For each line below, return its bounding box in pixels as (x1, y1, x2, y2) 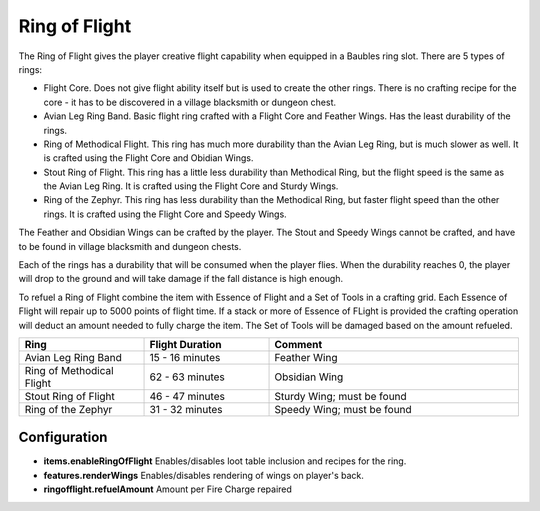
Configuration (18, 429, 108, 446)
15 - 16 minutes (149, 350, 221, 364)
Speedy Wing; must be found (274, 402, 412, 416)
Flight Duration (149, 337, 222, 351)
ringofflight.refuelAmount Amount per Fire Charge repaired (43, 483, 292, 495)
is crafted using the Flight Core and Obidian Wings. (43, 152, 254, 164)
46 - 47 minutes (149, 389, 225, 403)
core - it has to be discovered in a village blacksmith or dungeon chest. (43, 96, 337, 108)
